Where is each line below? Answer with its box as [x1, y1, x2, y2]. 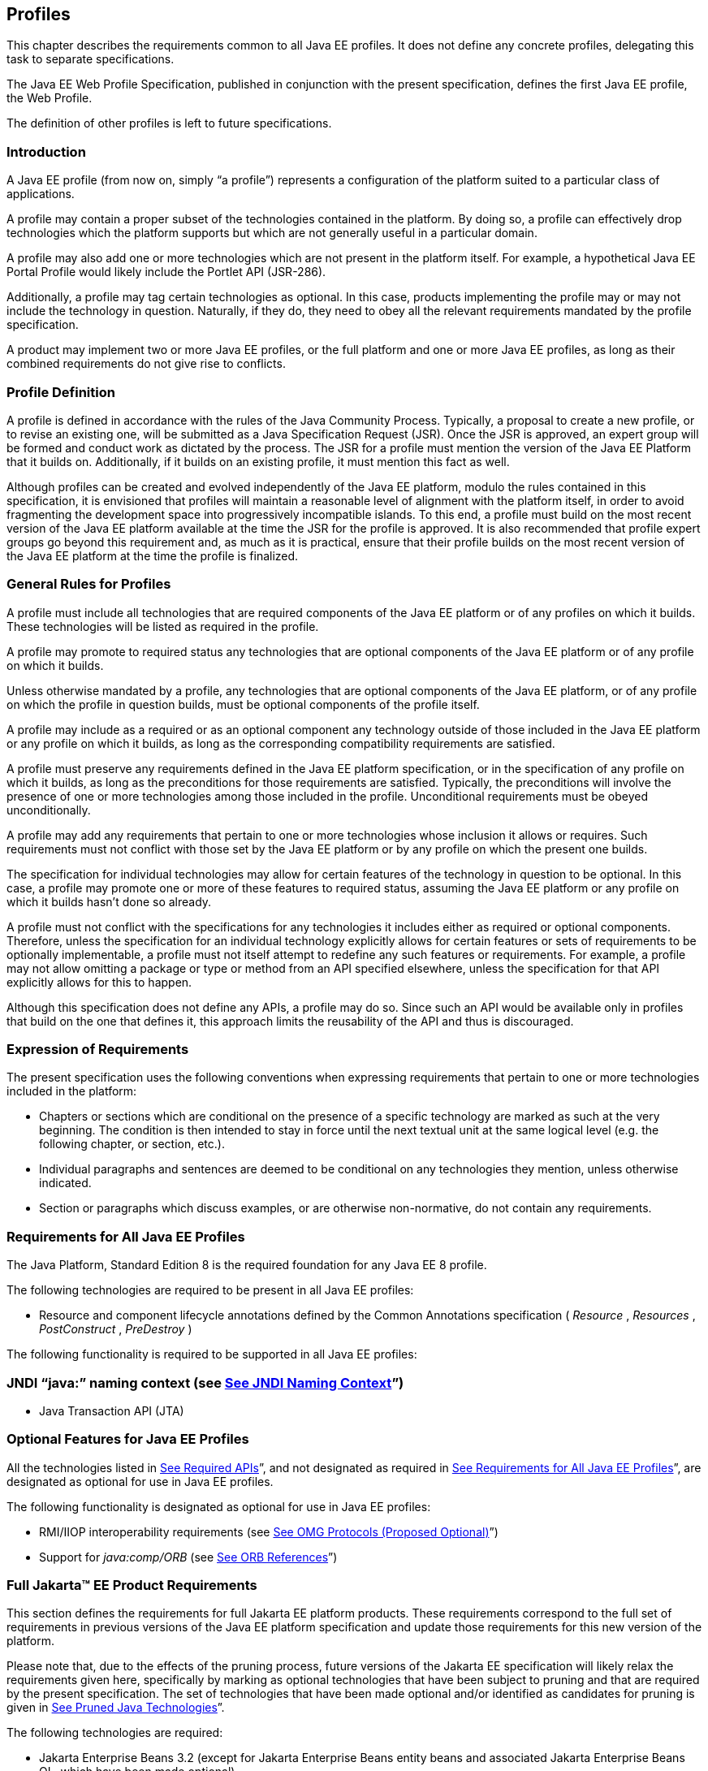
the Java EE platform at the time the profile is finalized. [6, 548, 299, 563]
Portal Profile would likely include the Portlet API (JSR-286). [6, 265, 326, 279]
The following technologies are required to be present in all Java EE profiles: [6, 1283, 414, 1298]
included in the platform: [6, 1084, 137, 1099]
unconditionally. [6, 802, 91, 817]
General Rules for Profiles [6, 576, 171, 593]
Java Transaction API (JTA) [39, 1403, 184, 1418]
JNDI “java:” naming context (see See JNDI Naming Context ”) [6, 1374, 404, 1391]
